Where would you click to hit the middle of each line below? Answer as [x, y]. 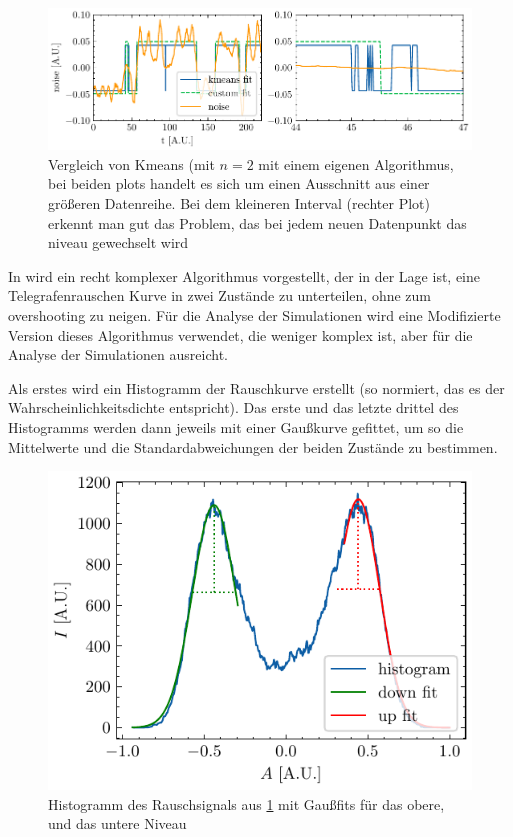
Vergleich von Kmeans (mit [131, 163]
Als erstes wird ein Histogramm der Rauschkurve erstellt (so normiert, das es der [256, 387]
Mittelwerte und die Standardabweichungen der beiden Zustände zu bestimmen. [253, 446]
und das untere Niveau [117, 823]
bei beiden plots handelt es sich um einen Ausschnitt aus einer [239, 183]
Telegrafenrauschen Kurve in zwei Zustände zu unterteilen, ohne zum [220, 295]
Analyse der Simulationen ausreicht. [118, 354]
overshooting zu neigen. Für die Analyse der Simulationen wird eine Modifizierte [254, 315]
